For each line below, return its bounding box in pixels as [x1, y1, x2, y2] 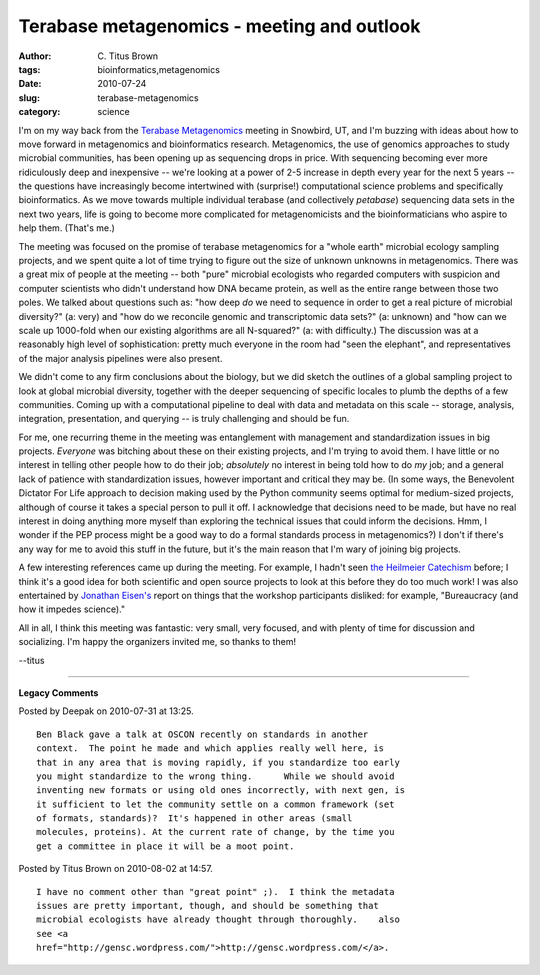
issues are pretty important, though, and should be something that [36, 900, 379, 912]
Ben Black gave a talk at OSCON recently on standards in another [36, 728, 369, 740]
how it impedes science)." [18, 603, 125, 615]
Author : [18, 50, 52, 62]
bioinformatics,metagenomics [97, 63, 220, 75]
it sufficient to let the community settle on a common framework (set [36, 798, 395, 810]
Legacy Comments [18, 686, 99, 699]
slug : [18, 91, 40, 104]
